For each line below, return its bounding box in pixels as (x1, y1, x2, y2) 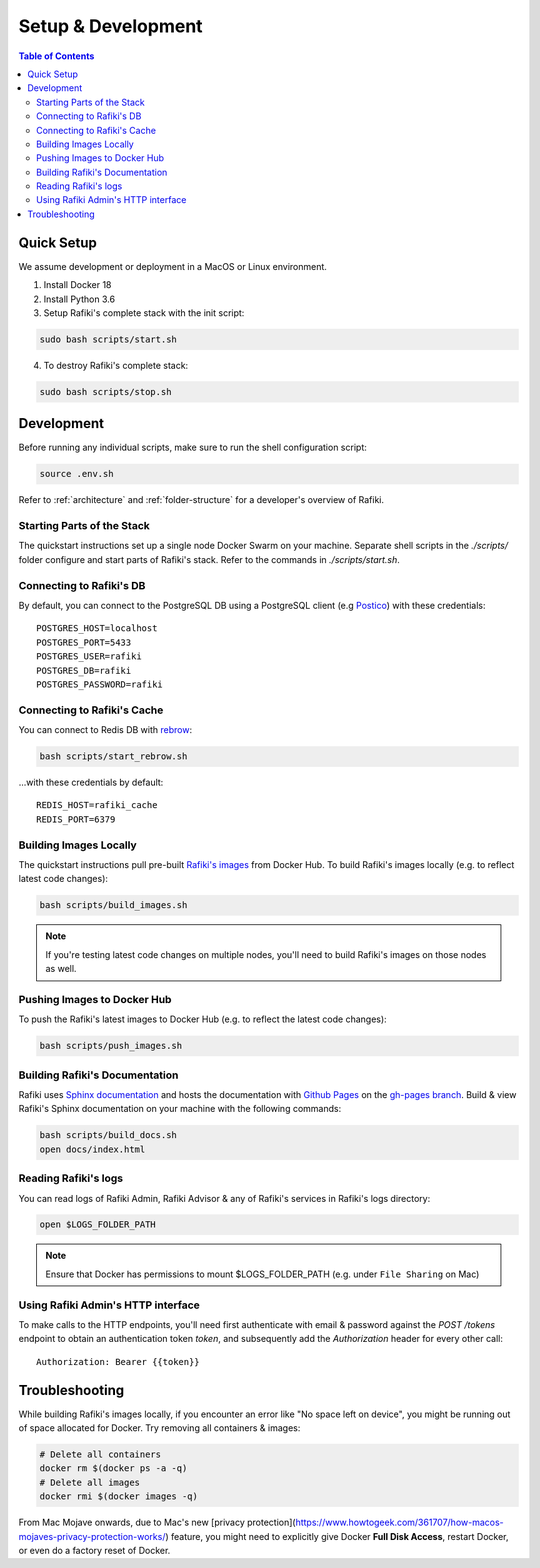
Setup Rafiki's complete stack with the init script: (43, 306, 245, 319)
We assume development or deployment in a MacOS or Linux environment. (18, 260, 327, 272)
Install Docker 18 (43, 279, 112, 291)
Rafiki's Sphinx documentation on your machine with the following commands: (18, 1103, 342, 1115)
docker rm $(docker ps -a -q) (39, 1463, 188, 1474)
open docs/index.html (39, 1143, 146, 1155)
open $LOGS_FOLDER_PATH (39, 1219, 157, 1230)
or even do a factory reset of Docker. (18, 1545, 171, 1556)
